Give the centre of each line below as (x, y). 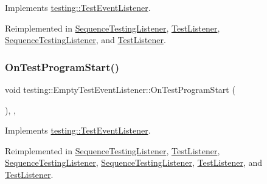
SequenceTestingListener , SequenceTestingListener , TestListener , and (134, 162)
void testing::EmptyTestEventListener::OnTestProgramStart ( (120, 89)
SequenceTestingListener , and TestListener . (85, 40)
